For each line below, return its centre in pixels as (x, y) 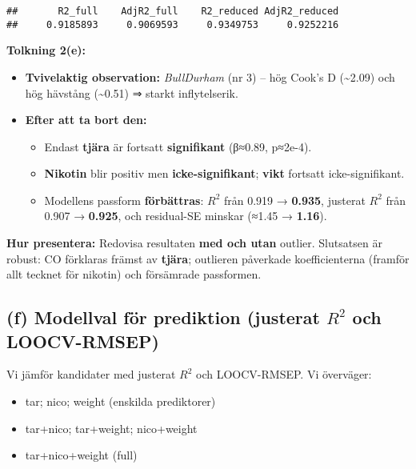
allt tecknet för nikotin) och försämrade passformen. (134, 274)
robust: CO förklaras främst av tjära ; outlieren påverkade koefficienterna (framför (208, 258)
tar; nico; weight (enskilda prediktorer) (120, 401)
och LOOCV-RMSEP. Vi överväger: (284, 374)
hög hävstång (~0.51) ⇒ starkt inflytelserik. (132, 92)
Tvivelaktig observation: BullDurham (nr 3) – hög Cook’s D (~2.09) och (210, 76)
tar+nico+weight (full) (81, 455)
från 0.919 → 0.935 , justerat (294, 200)
